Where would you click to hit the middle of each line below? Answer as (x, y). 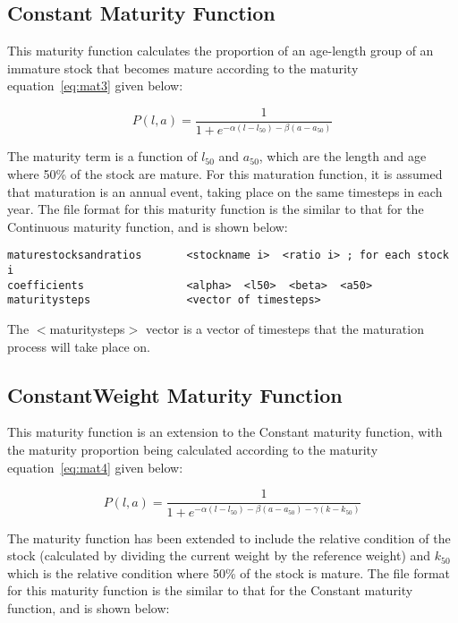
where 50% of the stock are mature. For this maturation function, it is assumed (225, 174)
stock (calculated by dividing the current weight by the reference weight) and (219, 555)
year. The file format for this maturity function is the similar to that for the (216, 209)
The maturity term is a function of (102, 156)
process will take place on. (79, 346)
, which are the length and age (343, 156)
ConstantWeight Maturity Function (175, 394)
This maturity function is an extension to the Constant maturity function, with (225, 432)
